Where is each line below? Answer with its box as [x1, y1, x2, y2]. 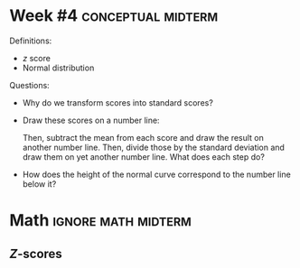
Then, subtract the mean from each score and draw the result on [22, 132, 265, 143]
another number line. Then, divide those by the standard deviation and [22, 142, 285, 152]
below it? [22, 178, 57, 189]
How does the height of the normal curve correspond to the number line [22, 169, 291, 180]
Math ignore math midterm [9, 210, 192, 231]
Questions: [9, 79, 50, 90]
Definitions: [9, 35, 52, 46]
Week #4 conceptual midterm [9, 5, 219, 26]
